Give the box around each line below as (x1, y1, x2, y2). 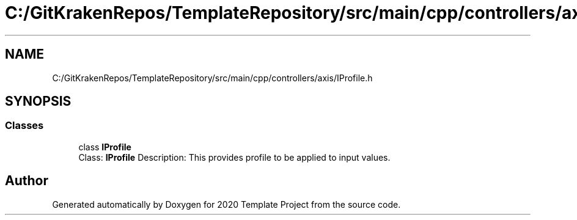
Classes (5, 119, 44, 132)
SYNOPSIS (5, 94, 72, 109)
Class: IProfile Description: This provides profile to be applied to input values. (78, 152, 391, 163)
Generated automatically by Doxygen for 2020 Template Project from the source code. (52, 199, 401, 210)
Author (5, 173, 48, 189)
